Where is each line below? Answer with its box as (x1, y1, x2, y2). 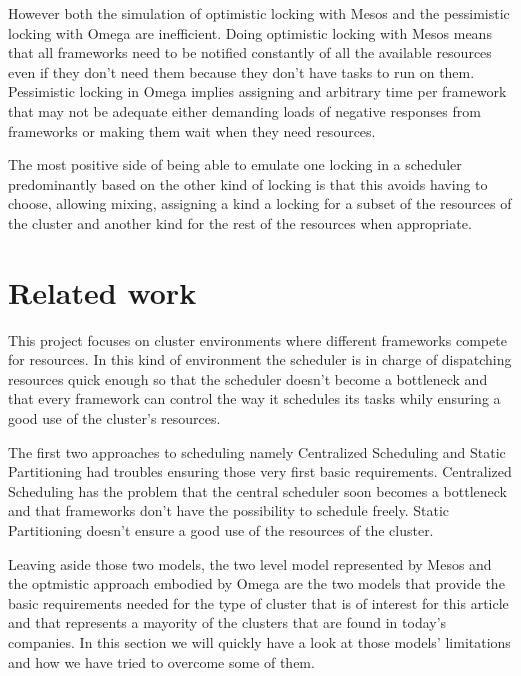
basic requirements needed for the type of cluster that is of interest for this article (8, 592, 509, 613)
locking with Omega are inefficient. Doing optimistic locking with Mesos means (8, 22, 492, 43)
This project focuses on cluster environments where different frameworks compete (8, 329, 507, 350)
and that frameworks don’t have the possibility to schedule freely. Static (8, 500, 450, 521)
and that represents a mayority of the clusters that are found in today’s (8, 612, 447, 633)
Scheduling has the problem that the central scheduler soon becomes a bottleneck (8, 480, 507, 501)
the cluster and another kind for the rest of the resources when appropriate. (8, 212, 472, 233)
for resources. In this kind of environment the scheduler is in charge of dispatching (8, 349, 512, 370)
